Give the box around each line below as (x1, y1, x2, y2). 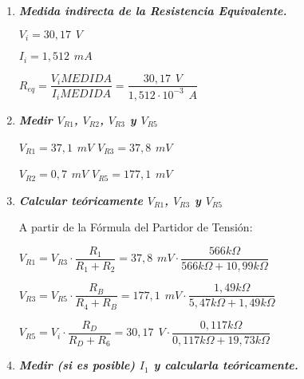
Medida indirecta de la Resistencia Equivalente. (18, 2, 287, 18)
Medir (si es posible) (18, 357, 136, 373)
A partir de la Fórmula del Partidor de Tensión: (18, 219, 253, 235)
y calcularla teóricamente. (153, 357, 298, 373)
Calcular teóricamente (18, 191, 144, 208)
